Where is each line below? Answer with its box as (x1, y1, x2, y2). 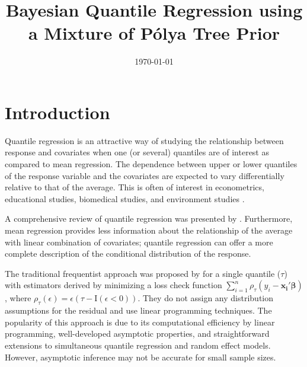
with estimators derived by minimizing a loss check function (5, 279, 222, 291)
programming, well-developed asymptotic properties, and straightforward (5, 327, 270, 340)
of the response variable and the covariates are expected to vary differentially (5, 169, 284, 181)
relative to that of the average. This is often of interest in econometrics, (5, 181, 264, 193)
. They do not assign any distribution (137, 292, 274, 304)
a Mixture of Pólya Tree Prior (28, 21, 280, 45)
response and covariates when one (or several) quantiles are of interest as (5, 146, 269, 158)
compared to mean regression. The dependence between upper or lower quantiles (5, 158, 298, 170)
